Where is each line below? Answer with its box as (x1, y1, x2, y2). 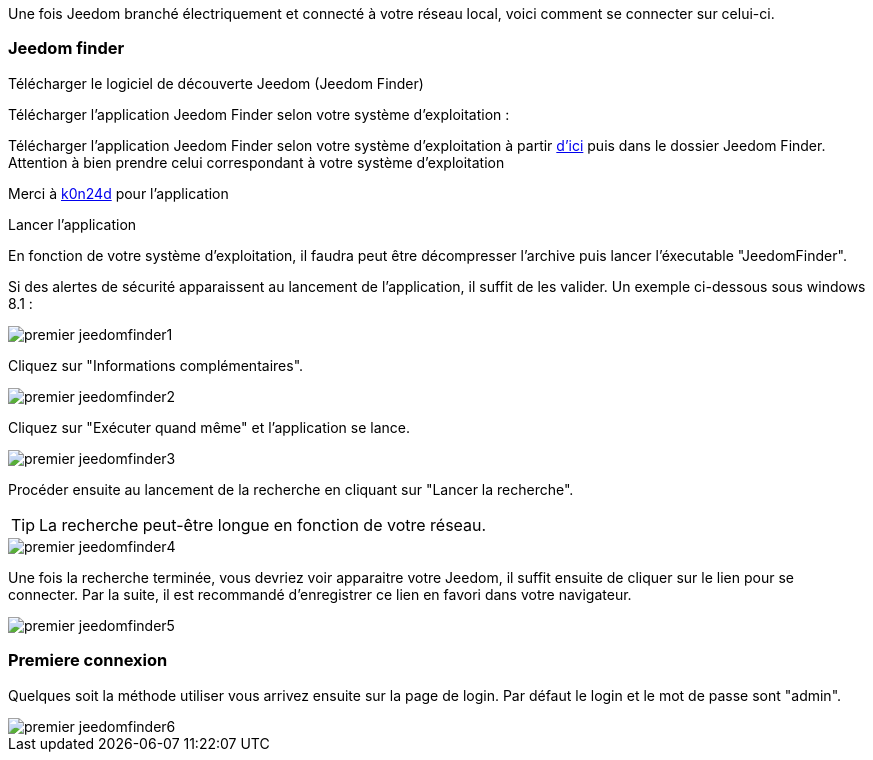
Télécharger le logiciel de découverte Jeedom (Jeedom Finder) (8, 74, 424, 92)
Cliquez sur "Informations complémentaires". (8, 356, 304, 374)
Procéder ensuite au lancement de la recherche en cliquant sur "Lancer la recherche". (8, 480, 574, 498)
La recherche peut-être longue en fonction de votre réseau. (39, 514, 487, 535)
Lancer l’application (8, 215, 137, 233)
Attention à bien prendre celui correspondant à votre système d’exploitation (8, 153, 505, 171)
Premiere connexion (8, 650, 168, 671)
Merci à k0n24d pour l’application (8, 184, 229, 202)
